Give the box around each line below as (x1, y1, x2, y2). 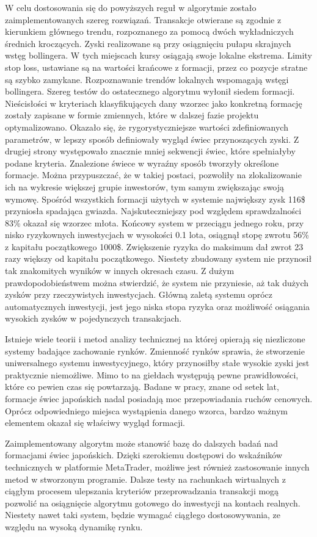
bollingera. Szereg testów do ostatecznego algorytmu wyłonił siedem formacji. (5, 85, 295, 98)
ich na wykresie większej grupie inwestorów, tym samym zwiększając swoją (5, 180, 285, 193)
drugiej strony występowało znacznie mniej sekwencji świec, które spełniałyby (5, 145, 296, 157)
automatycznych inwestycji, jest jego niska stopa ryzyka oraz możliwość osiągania (5, 300, 310, 312)
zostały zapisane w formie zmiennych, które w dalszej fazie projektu (5, 109, 259, 121)
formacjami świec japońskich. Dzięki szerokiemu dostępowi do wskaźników (5, 449, 283, 461)
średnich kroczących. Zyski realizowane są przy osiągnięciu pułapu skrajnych (5, 37, 291, 49)
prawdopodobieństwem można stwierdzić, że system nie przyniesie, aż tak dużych (5, 276, 309, 289)
